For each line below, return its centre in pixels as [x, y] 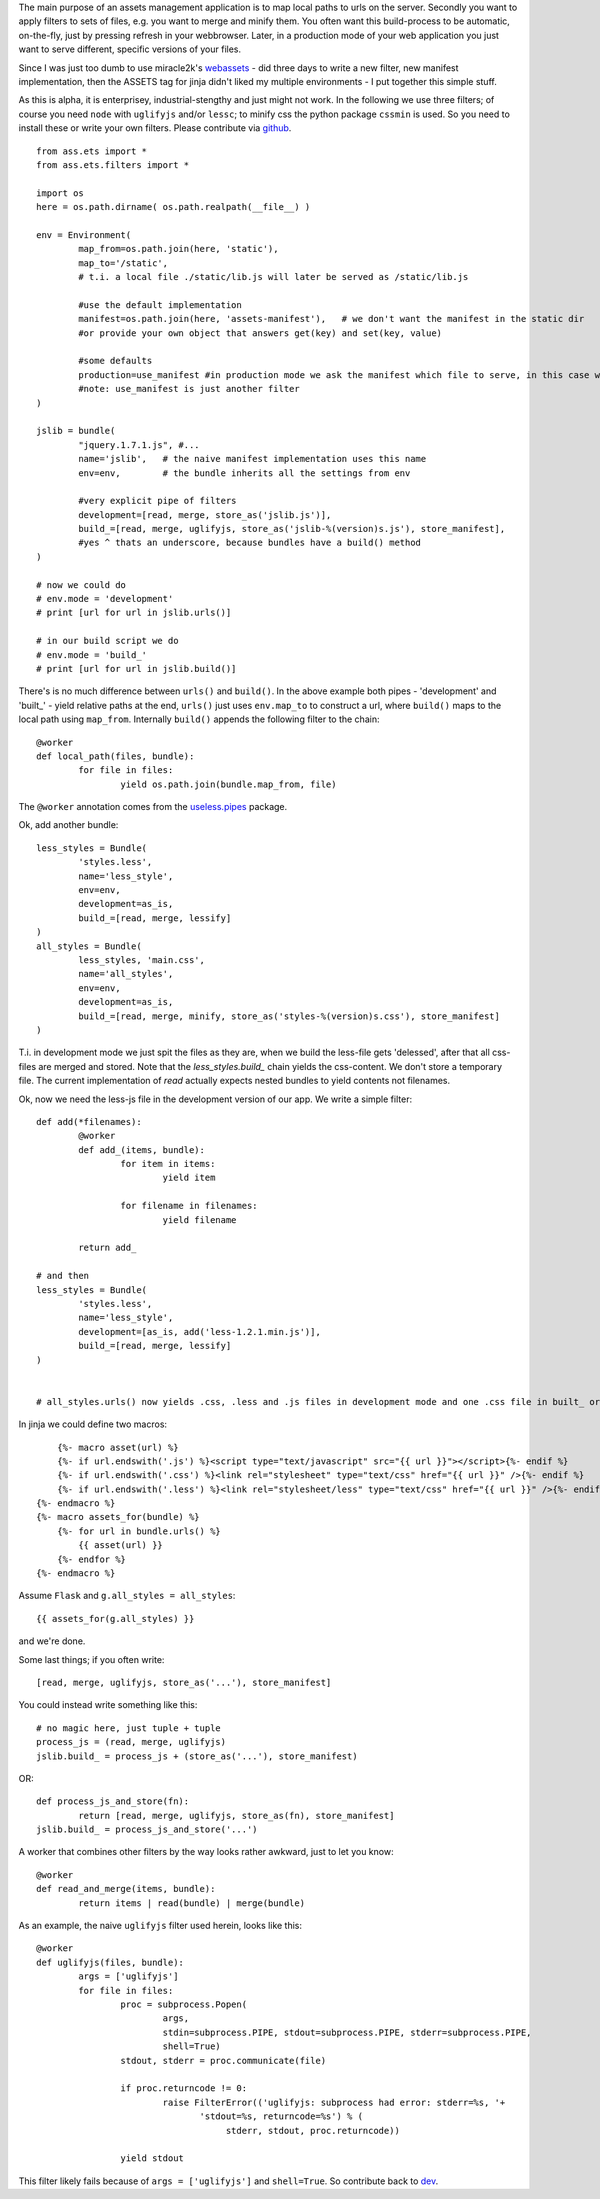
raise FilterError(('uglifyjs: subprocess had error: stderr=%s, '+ [334, 2102]
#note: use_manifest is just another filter [189, 389]
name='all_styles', [126, 974]
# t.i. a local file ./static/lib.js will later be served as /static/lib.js [273, 277]
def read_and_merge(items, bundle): [126, 1889]
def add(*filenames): [89, 1121]
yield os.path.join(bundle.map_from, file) [228, 784]
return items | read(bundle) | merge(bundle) [191, 1903]
